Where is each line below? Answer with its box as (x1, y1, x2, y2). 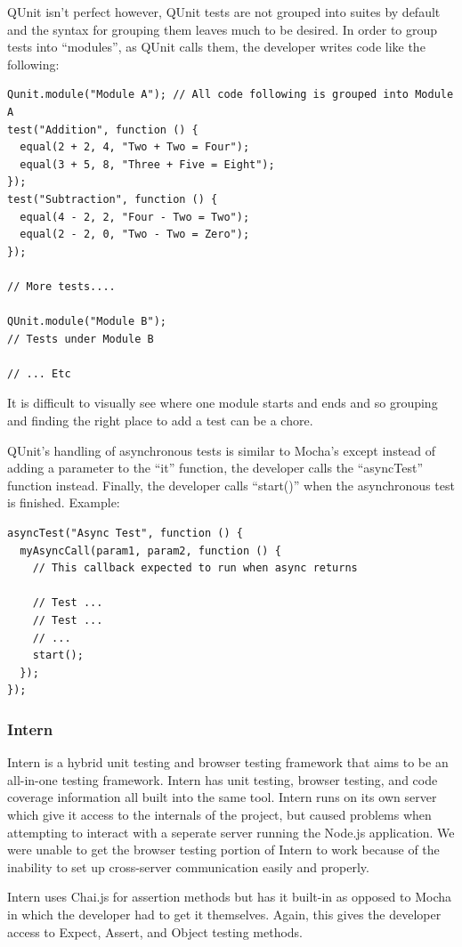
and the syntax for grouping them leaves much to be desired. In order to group (7, 20, 438, 38)
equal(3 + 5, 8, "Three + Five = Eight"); (20, 158, 275, 171)
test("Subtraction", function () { (7, 192, 218, 206)
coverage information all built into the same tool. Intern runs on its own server (7, 788, 437, 806)
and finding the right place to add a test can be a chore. (7, 411, 313, 430)
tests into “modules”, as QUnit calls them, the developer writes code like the (7, 37, 426, 56)
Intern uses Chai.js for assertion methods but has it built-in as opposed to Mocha (7, 887, 451, 906)
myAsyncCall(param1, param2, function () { (20, 544, 281, 557)
